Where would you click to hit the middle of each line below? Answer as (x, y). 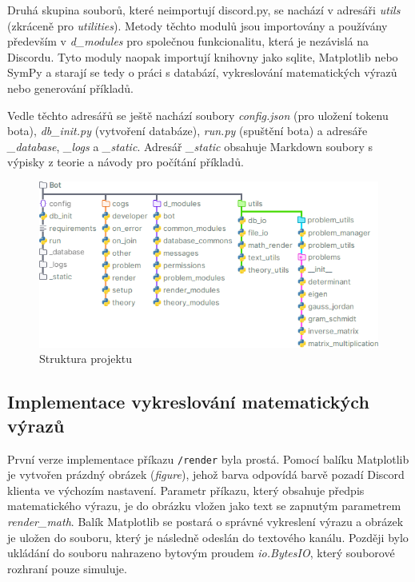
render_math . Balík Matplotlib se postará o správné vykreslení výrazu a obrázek (206, 521)
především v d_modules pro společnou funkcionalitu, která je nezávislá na (188, 41)
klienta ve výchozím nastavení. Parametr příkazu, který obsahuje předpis (186, 490)
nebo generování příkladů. (71, 88)
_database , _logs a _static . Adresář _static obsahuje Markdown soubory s (190, 146)
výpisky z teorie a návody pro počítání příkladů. (126, 162)
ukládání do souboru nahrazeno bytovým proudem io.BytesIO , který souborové (201, 553)
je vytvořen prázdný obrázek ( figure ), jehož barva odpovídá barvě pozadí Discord (206, 474)
